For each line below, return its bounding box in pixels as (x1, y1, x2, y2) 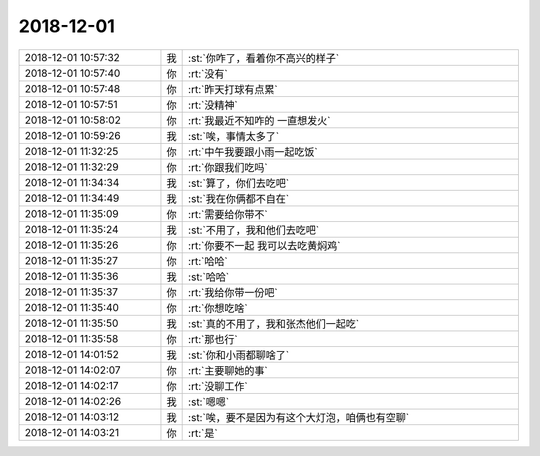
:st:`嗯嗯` (188, 395, 230, 409)
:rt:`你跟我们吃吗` (188, 160, 269, 174)
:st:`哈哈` (188, 270, 230, 284)
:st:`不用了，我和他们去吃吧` (188, 223, 320, 237)
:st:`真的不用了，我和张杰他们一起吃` (188, 316, 360, 330)
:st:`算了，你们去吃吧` (188, 176, 290, 190)
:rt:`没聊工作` (188, 379, 249, 393)
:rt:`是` (188, 426, 219, 440)
